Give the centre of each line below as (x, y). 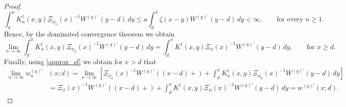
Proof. (13, 6)
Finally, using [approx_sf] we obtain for (63, 61)
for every (290, 20)
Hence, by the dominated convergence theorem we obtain (89, 33)
